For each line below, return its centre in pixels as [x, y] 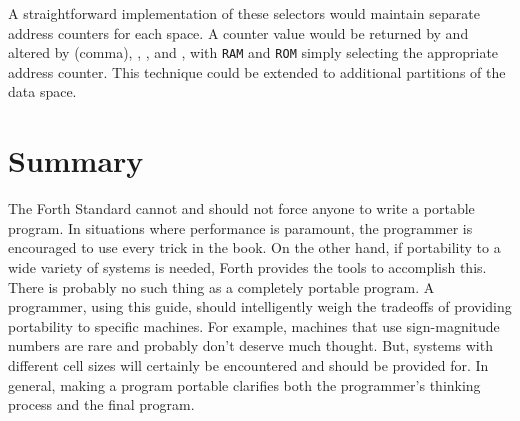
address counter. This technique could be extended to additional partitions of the [257, 71]
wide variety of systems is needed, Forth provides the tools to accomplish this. [247, 266]
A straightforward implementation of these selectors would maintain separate [244, 13]
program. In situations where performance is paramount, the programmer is [240, 227]
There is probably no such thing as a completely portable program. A [221, 286]
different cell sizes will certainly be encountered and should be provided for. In [248, 364]
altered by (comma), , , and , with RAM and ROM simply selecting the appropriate [253, 52]
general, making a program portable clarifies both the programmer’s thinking [244, 384]
